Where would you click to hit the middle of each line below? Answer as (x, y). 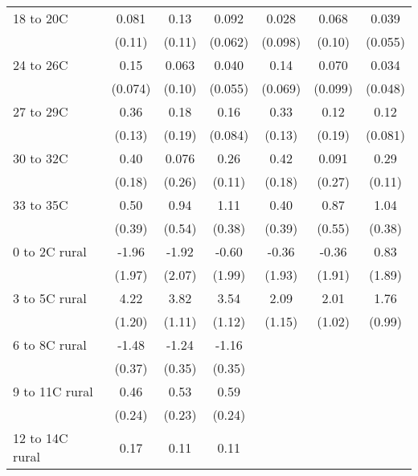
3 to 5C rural (50, 298)
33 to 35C (41, 205)
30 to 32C (41, 158)
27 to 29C (41, 111)
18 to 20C (41, 18)
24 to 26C (41, 65)
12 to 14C (41, 438)
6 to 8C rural (50, 345)
